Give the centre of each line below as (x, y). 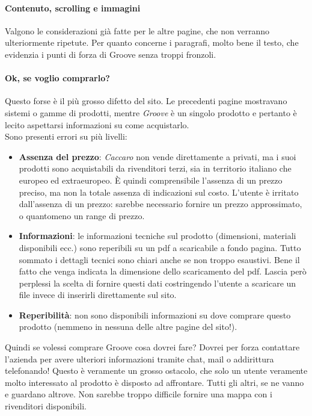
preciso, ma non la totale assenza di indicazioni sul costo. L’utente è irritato (159, 192)
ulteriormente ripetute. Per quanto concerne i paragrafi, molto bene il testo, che (152, 42)
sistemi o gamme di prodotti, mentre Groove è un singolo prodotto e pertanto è (151, 112)
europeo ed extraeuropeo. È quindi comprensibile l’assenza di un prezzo (151, 180)
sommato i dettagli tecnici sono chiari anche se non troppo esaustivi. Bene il (159, 259)
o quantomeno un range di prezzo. (82, 215)
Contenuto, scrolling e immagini (73, 8)
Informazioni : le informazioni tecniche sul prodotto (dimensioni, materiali (158, 236)
